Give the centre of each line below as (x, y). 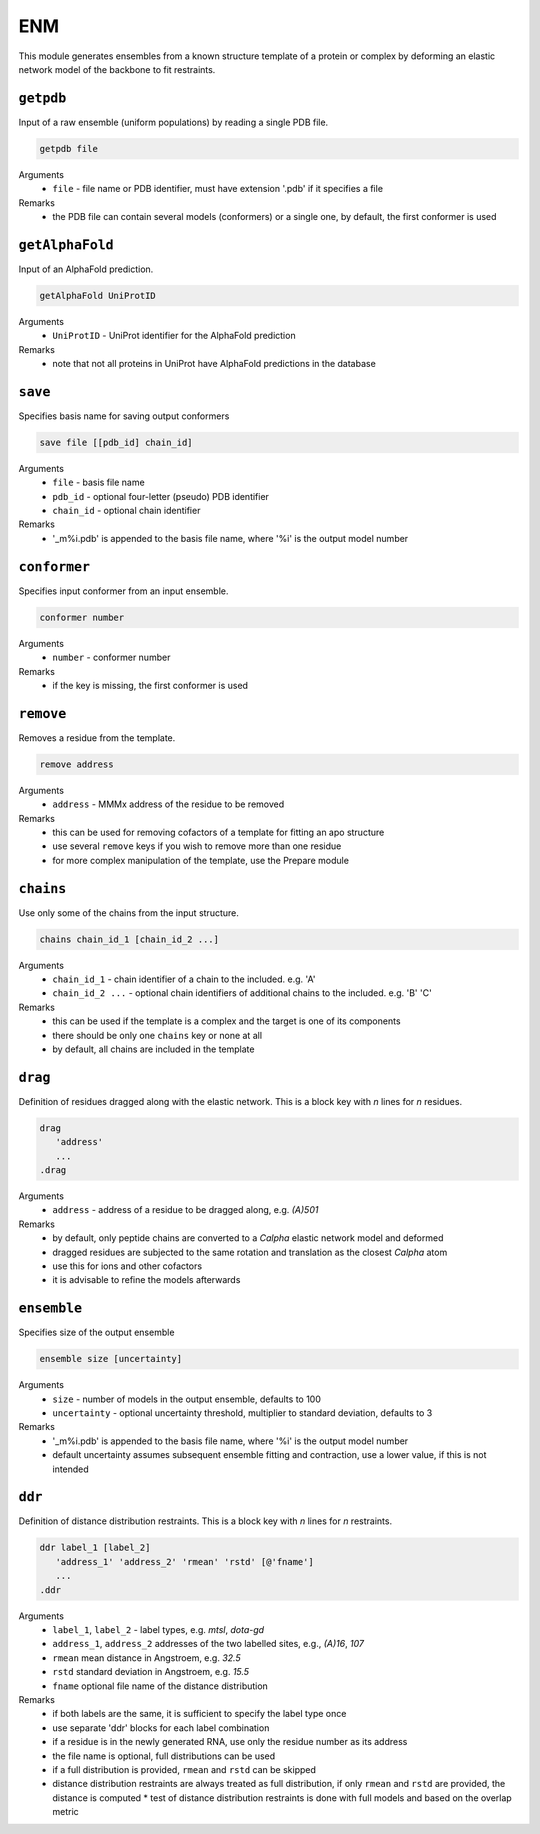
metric (65, 1812)
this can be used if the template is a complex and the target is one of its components (226, 1021)
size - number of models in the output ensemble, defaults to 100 (187, 1399)
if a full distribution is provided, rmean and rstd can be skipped (184, 1769)
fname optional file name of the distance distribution (160, 1686)
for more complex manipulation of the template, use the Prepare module (201, 860)
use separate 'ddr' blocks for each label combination (161, 1727)
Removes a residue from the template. (97, 737)
